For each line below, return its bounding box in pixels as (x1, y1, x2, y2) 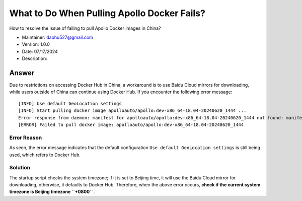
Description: (22, 55, 47, 61)
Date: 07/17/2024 (22, 48, 58, 54)
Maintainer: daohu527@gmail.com (22, 34, 93, 40)
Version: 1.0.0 (22, 41, 50, 47)
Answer (9, 69, 35, 77)
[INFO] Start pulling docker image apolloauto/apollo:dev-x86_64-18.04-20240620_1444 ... (18, 108, 247, 113)
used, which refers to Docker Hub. (9, 152, 81, 158)
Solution (9, 164, 31, 171)
